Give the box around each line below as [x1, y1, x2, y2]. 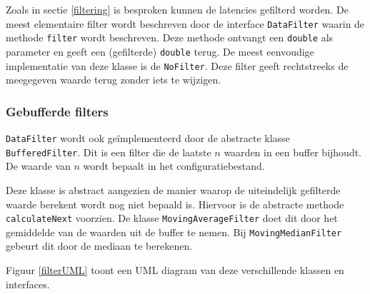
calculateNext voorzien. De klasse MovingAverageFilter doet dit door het [6, 211, 338, 225]
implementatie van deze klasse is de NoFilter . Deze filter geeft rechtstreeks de [6, 58, 349, 73]
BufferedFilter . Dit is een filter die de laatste [6, 144, 211, 159]
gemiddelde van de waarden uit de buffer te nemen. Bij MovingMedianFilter [6, 224, 342, 239]
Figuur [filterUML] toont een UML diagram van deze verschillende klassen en [6, 263, 344, 278]
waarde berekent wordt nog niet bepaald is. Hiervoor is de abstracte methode [6, 196, 344, 211]
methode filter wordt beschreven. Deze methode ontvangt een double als [6, 30, 334, 45]
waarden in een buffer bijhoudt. [224, 144, 362, 159]
